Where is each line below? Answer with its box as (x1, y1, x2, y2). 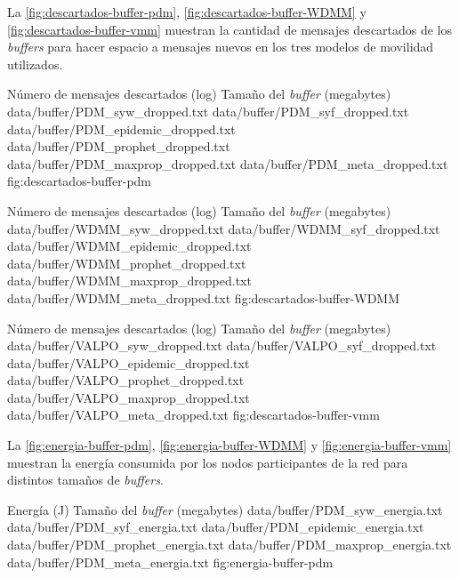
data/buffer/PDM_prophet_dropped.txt (7, 137, 230, 156)
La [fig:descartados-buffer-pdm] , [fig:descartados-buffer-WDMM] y (7, 3, 366, 20)
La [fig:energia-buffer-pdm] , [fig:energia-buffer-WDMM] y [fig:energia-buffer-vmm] (7, 436, 452, 454)
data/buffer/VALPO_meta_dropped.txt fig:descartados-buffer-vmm (7, 405, 380, 424)
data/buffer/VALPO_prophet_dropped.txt (7, 371, 245, 389)
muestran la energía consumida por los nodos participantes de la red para (7, 453, 408, 471)
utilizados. (7, 54, 63, 73)
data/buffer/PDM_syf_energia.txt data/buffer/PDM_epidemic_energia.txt (7, 518, 424, 536)
